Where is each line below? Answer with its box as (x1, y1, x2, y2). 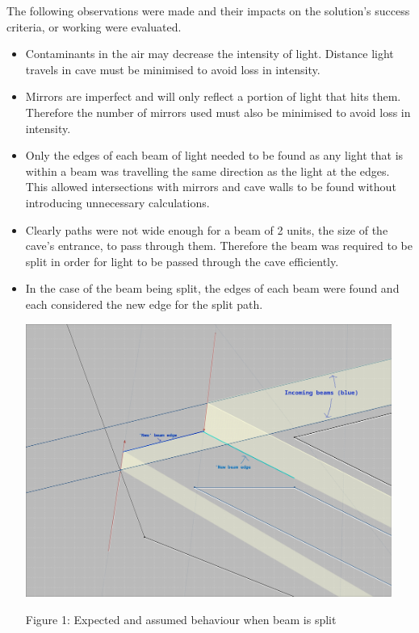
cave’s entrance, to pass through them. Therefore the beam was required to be (25, 237, 413, 254)
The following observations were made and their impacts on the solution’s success (6, 2, 410, 19)
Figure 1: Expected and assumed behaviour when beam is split (25, 610, 337, 627)
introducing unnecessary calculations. (25, 194, 210, 210)
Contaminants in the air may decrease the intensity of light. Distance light (25, 45, 394, 62)
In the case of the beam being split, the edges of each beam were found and (25, 280, 400, 297)
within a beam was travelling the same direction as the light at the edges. (25, 162, 390, 179)
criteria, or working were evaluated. (6, 18, 182, 35)
